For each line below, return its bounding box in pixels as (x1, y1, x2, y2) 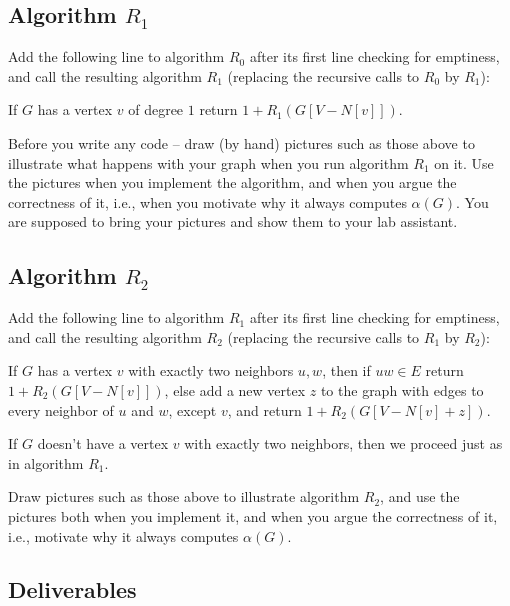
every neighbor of (8, 399, 114, 420)
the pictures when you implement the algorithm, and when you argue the (8, 172, 457, 193)
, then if (322, 360, 371, 381)
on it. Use (434, 152, 494, 173)
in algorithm (8, 452, 84, 473)
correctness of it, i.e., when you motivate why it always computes (8, 191, 407, 212)
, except (168, 399, 217, 420)
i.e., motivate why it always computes (8, 525, 239, 546)
